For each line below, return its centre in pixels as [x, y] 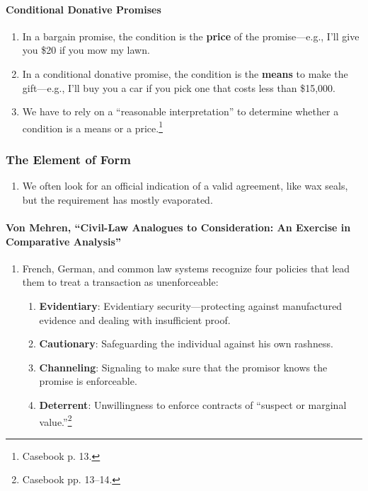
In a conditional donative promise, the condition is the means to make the [185, 73]
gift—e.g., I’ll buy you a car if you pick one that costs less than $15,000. [179, 87]
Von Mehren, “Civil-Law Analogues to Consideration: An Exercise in [178, 227]
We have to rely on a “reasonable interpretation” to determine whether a [180, 111]
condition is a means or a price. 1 [92, 127]
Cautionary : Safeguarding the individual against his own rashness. [186, 343]
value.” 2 [56, 420]
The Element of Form [68, 159]
